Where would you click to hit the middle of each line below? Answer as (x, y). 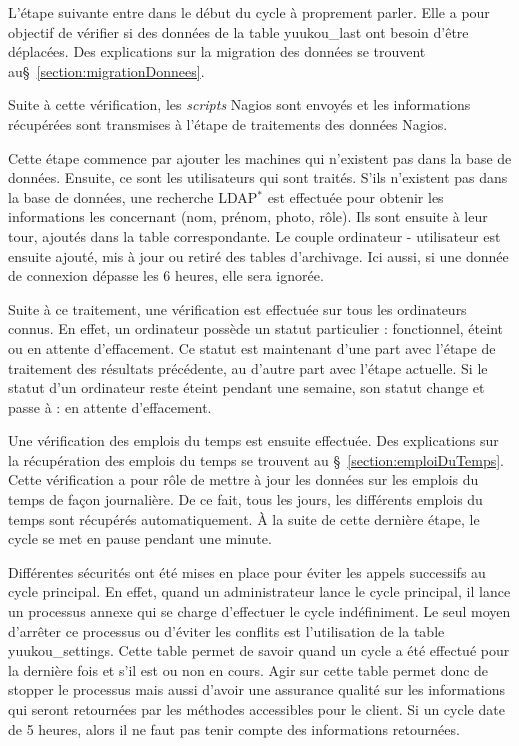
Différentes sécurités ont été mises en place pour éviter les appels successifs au (247, 571)
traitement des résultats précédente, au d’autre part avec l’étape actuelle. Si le (248, 367)
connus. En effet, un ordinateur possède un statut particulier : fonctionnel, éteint (255, 328)
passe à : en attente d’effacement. (110, 406)
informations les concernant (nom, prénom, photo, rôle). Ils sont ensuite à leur (248, 216)
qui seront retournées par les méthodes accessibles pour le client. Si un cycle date (256, 709)
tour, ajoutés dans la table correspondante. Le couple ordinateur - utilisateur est (254, 235)
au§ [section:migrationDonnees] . (106, 70)
